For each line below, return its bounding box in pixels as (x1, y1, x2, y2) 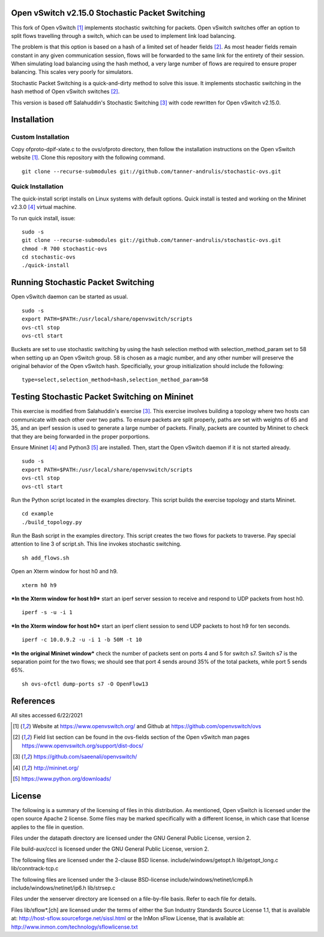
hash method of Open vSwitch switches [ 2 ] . (11, 88, 120, 95)
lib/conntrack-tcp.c (11, 865, 59, 872)
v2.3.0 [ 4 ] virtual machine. (11, 203, 77, 211)
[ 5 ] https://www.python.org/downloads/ (13, 775, 112, 783)
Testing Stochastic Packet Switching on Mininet (11, 392, 194, 402)
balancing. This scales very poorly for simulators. (11, 68, 133, 76)
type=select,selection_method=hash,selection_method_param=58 (22, 376, 209, 384)
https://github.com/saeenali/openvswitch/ (33, 753, 137, 761)
